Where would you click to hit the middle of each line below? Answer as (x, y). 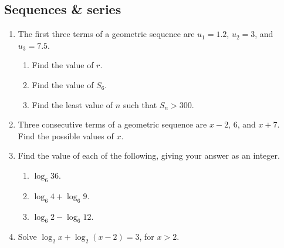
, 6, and (242, 124)
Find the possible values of (66, 135)
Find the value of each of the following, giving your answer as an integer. (149, 155)
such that (140, 104)
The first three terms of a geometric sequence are (106, 34)
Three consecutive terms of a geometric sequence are (112, 124)
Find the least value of (72, 104)
